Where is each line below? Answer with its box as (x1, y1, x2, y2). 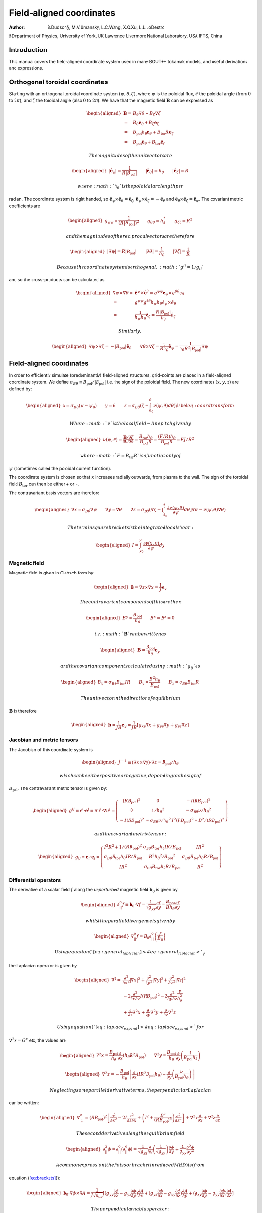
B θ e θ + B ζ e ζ (132, 120, 160, 127)
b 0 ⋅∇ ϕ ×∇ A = (63, 1190, 91, 1197)
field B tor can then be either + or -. (9, 481, 79, 488)
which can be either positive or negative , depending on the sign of (59, 773, 201, 778)
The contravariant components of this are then (79, 599, 181, 605)
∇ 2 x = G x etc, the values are (9, 1037, 66, 1043)
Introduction (9, 46, 48, 54)
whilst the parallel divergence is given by (85, 918, 176, 924)
